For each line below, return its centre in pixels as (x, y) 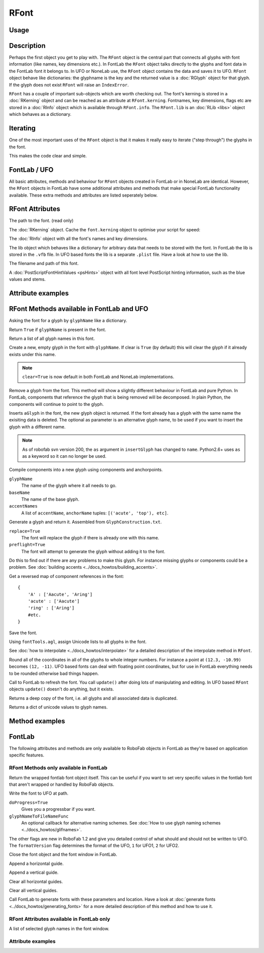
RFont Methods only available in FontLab (58, 768)
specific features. (27, 755)
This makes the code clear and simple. (48, 155)
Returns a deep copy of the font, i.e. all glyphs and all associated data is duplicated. (93, 698)
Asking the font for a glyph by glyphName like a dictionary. (68, 321)
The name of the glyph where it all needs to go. (69, 486)
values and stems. (27, 279)
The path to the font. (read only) (41, 221)
